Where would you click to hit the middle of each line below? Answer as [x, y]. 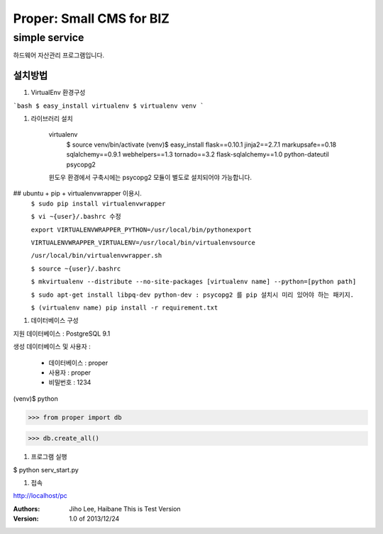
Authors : [27, 509]
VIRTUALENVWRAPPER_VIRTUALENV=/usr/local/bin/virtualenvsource [143, 242]
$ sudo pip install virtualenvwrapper [98, 203]
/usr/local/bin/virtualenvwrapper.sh [96, 256]
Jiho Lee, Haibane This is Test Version [125, 509]
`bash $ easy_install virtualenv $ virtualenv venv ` [109, 106]
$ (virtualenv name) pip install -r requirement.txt [124, 307]
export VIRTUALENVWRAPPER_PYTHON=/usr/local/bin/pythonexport [141, 229]
